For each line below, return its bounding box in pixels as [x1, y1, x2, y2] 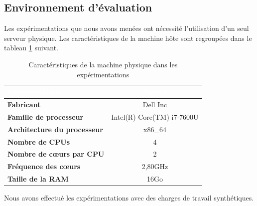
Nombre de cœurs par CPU [7, 149, 105, 159]
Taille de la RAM [7, 174, 69, 184]
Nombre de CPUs [7, 136, 70, 147]
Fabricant [7, 99, 41, 110]
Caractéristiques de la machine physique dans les [28, 59, 178, 69]
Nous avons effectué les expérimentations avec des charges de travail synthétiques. [4, 193, 254, 203]
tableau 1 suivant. [4, 42, 58, 53]
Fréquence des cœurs [7, 161, 81, 172]
